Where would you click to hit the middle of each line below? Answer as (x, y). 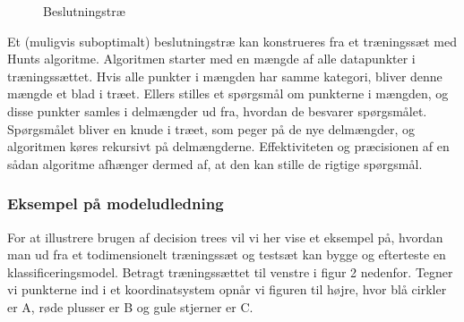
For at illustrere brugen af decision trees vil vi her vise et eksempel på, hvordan (225, 237)
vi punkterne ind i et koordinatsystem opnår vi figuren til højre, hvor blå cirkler (227, 289)
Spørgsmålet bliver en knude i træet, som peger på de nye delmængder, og (211, 128)
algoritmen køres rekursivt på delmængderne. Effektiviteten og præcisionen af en (228, 146)
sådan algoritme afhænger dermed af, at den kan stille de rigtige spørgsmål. (215, 163)
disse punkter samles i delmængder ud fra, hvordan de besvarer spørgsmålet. (217, 110)
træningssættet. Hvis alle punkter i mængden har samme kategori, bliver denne (225, 76)
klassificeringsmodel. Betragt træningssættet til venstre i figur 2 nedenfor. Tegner (230, 271)
